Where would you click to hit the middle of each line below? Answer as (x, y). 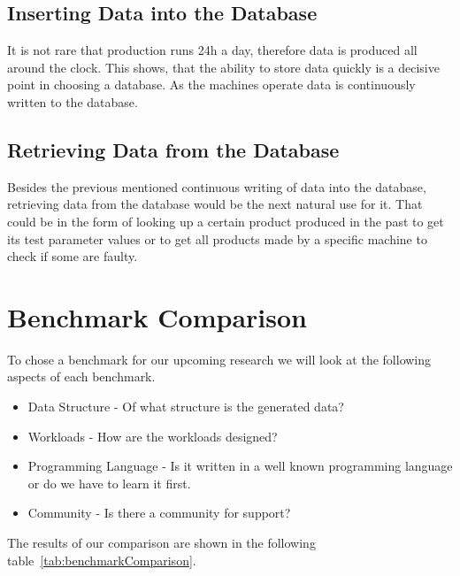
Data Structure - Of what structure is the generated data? (186, 407)
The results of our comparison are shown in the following (161, 543)
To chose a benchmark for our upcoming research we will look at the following (219, 359)
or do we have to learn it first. (109, 483)
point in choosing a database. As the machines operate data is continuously (211, 84)
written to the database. (73, 101)
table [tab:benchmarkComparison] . (102, 560)
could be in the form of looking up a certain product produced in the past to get (226, 221)
